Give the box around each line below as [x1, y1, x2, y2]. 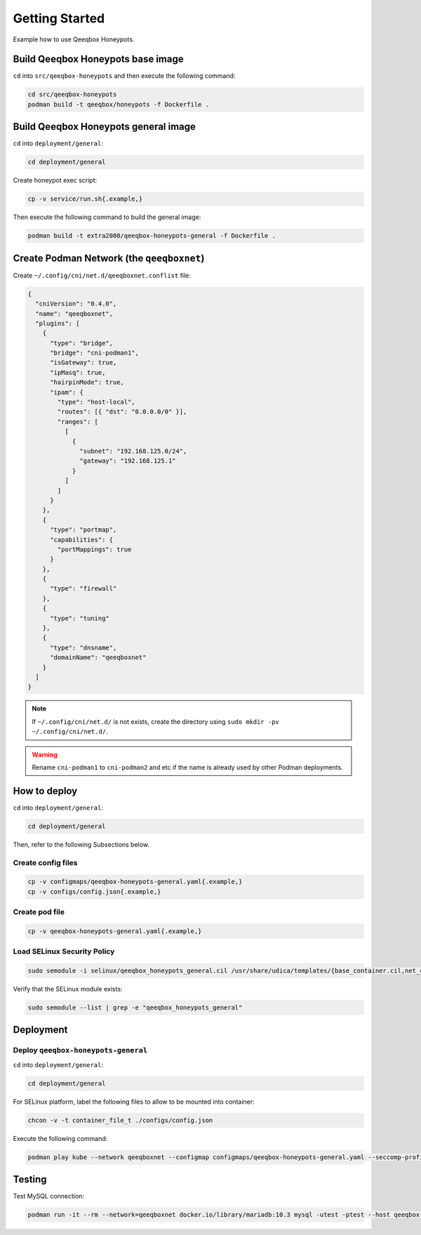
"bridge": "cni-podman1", [50, 349, 140, 357]
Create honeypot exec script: [13, 176, 98, 185]
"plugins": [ [35, 319, 80, 327]
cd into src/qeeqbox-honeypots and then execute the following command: [13, 72, 236, 80]
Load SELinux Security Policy [13, 946, 115, 956]
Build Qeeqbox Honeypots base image [13, 53, 184, 65]
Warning [32, 750, 58, 758]
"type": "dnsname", [50, 643, 117, 652]
